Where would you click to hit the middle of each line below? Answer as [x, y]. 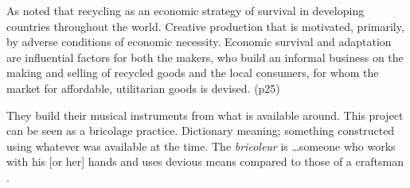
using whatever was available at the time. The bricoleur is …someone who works [201, 146]
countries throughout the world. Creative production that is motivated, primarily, [205, 26]
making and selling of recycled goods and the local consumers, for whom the [193, 73]
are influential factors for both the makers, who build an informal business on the [205, 57]
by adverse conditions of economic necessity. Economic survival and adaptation [199, 42]
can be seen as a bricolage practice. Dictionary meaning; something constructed [201, 130]
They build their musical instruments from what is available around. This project [205, 115]
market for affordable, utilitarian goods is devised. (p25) [143, 88]
